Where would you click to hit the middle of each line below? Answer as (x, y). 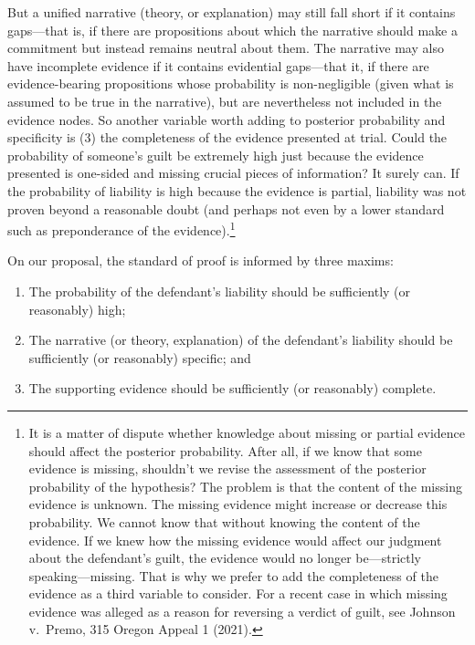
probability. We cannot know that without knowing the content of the (224, 521)
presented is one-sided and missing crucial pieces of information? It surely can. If (233, 173)
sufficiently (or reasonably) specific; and (140, 357)
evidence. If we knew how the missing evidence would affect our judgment (235, 540)
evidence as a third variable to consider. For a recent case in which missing (238, 593)
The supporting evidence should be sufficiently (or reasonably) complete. (232, 388)
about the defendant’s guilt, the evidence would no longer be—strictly (225, 558)
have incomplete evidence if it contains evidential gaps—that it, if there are (218, 65)
